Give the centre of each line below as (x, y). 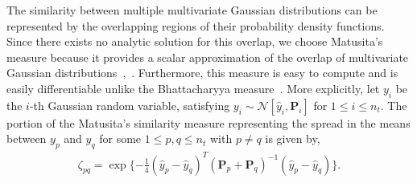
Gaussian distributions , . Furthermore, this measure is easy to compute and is (202, 73)
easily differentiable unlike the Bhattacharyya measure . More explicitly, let (193, 88)
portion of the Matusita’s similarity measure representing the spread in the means (208, 122)
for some (120, 138)
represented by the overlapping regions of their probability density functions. (196, 25)
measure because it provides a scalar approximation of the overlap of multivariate (208, 57)
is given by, (293, 138)
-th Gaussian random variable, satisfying (130, 105)
